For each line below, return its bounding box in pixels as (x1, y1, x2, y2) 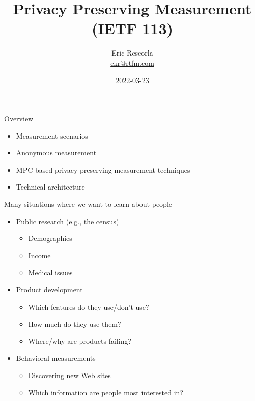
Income (28, 250, 51, 260)
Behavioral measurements (16, 353, 96, 363)
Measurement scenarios (16, 130, 88, 141)
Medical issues (28, 267, 73, 278)
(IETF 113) (91, 18, 174, 39)
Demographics (28, 233, 72, 244)
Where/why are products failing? (28, 335, 132, 346)
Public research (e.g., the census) (16, 216, 119, 226)
